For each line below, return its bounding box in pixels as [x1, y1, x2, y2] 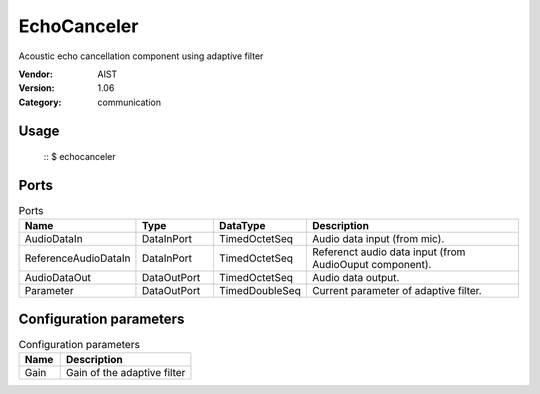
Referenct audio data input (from [311, 245, 466, 259]
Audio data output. [311, 271, 400, 285]
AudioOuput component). [311, 258, 432, 272]
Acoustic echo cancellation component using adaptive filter [18, 50, 264, 62]
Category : [18, 96, 62, 108]
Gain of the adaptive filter [65, 366, 186, 380]
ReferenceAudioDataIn [24, 251, 131, 265]
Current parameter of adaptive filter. [311, 284, 482, 298]
